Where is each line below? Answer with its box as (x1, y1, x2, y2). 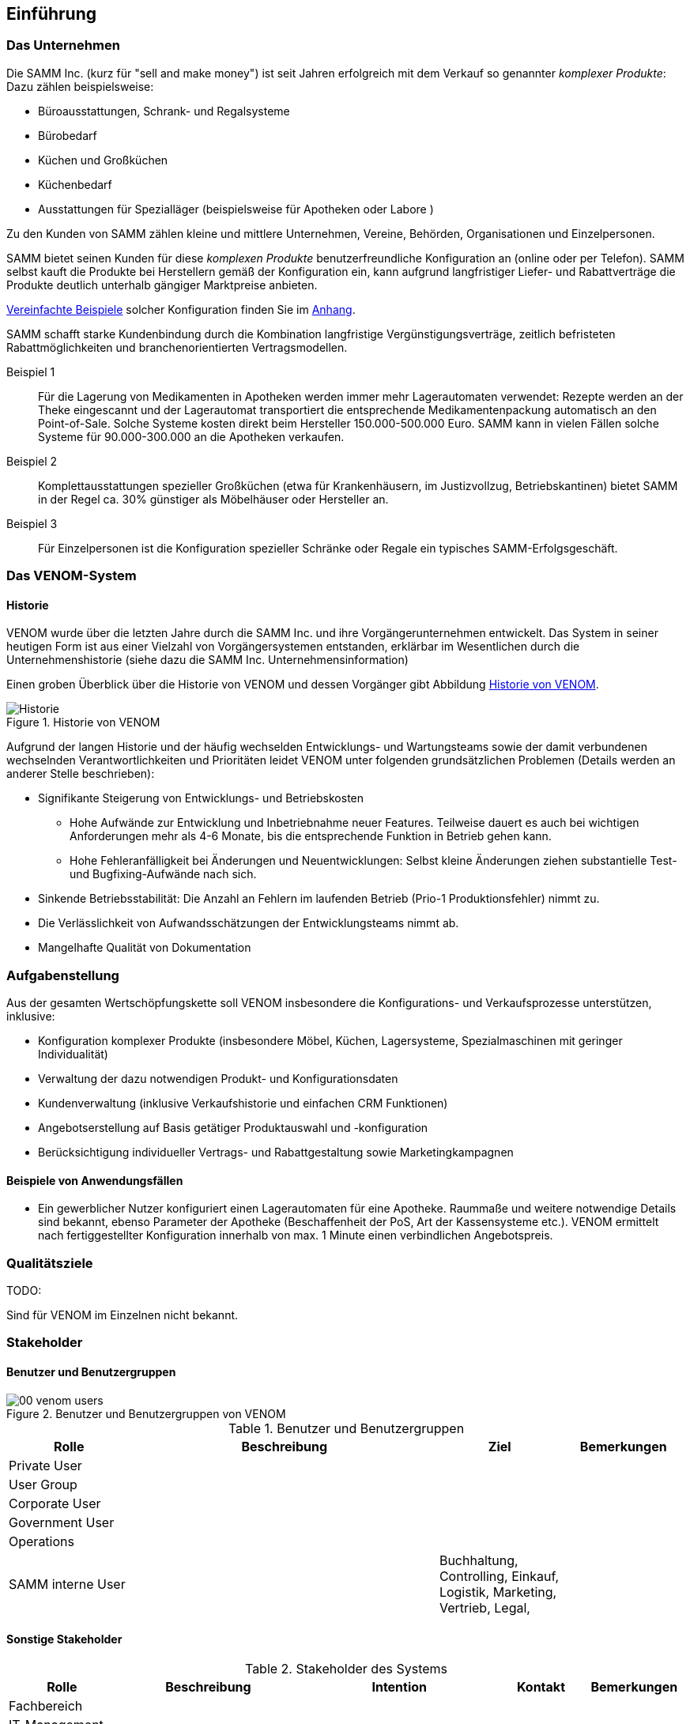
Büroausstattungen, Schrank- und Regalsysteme (38, 104, 290, 118)
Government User (9, 1514, 115, 1530)
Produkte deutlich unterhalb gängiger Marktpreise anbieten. (6, 277, 318, 292)
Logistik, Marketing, (439, 1583, 557, 1600)
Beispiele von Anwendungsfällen (6, 1173, 183, 1187)
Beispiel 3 (6, 516, 58, 530)
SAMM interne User (9, 1575, 126, 1592)
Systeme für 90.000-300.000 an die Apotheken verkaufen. (38, 429, 345, 443)
